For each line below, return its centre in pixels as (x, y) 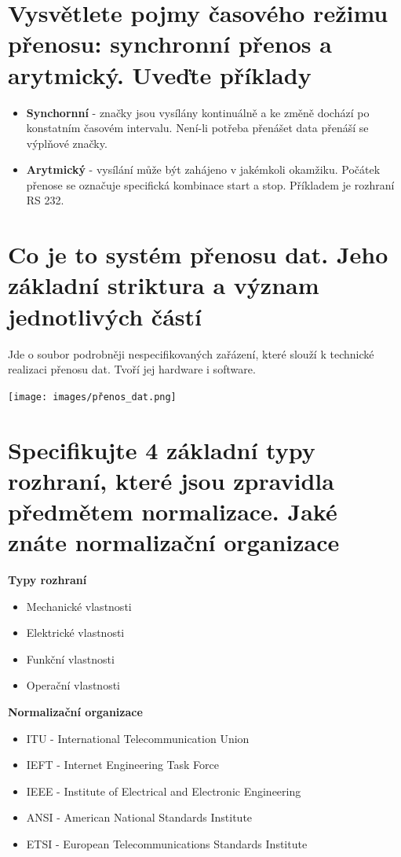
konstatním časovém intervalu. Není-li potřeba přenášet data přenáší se (197, 128)
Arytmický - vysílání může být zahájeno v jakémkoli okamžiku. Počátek (203, 169)
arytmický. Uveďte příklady (160, 74)
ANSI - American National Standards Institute (139, 817)
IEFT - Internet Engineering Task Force (122, 765)
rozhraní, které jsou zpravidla (171, 480)
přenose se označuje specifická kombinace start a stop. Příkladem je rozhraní (210, 184)
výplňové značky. (67, 143)
